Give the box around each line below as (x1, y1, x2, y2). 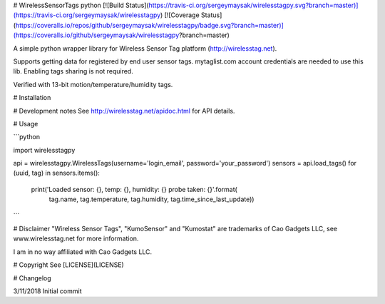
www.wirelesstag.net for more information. (13, 234, 139, 243)
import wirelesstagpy (13, 146, 76, 154)
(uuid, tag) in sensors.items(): (13, 168, 100, 178)
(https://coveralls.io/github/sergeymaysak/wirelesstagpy (13, 31, 180, 39)
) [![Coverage (160, 11, 200, 19)
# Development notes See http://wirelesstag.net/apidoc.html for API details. (13, 106, 235, 115)
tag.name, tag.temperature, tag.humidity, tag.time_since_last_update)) (48, 195, 255, 203)
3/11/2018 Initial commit (13, 286, 82, 295)
